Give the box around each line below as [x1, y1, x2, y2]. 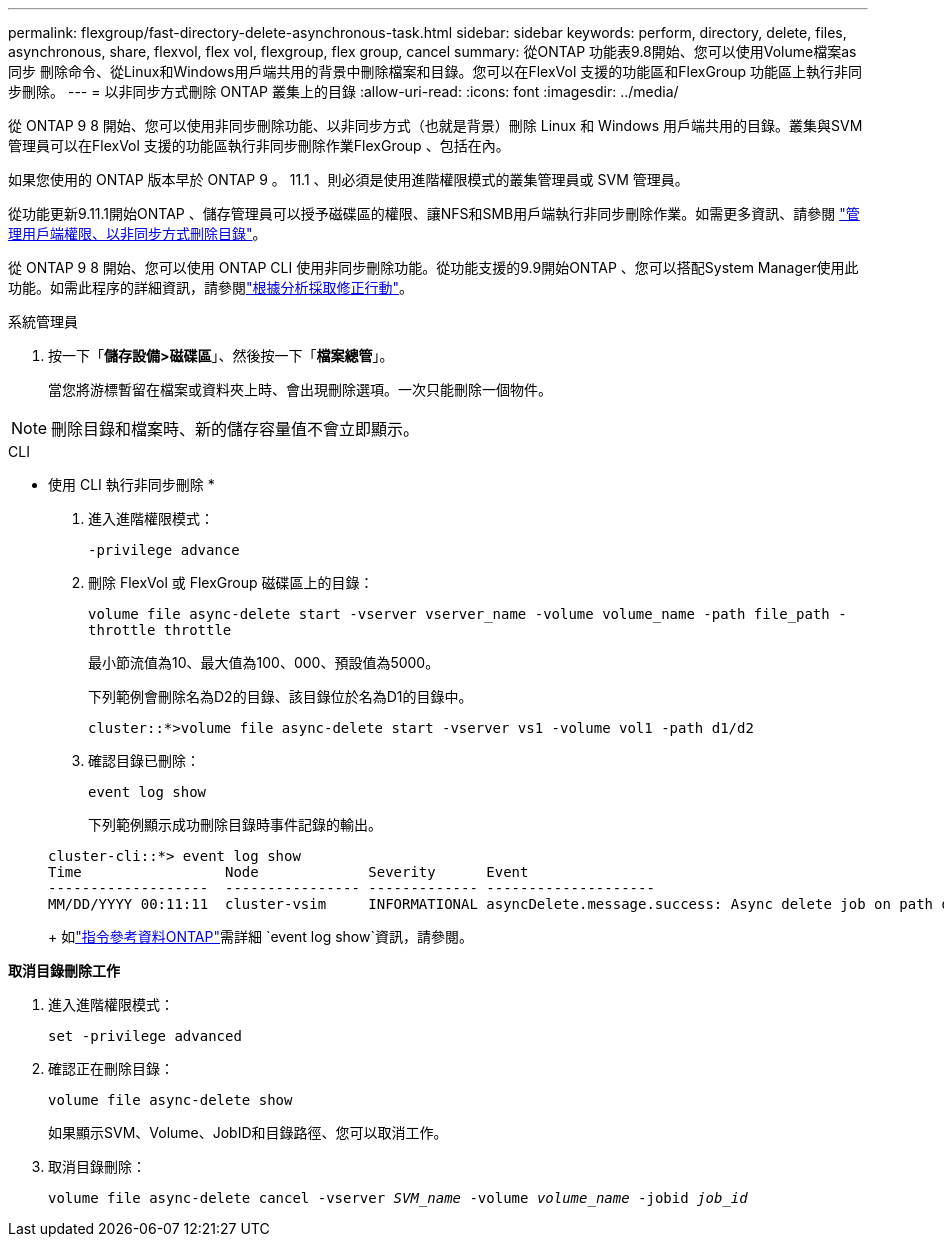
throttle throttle [88, 622, 232, 638]
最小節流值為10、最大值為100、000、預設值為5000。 [88, 654, 440, 671]
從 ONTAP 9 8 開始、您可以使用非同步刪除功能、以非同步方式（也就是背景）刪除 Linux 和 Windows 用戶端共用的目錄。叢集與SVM [8, 117, 863, 134]
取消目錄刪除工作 [8, 962, 120, 979]
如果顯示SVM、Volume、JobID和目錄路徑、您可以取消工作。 [48, 1124, 448, 1141]
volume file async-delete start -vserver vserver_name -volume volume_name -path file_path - [88, 606, 847, 622]
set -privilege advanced [48, 1028, 242, 1044]
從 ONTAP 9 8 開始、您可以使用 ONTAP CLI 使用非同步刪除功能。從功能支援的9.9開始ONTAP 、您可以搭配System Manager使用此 [8, 259, 859, 276]
